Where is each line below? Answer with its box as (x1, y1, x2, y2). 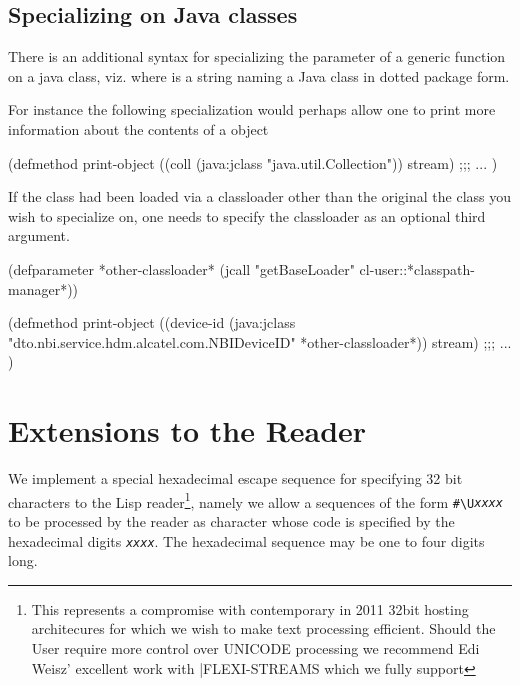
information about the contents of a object (8, 118, 269, 139)
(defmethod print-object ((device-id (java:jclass (8, 312, 296, 333)
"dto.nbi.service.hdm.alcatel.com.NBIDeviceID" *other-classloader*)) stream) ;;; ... (8, 331, 512, 352)
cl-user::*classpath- (359, 258, 475, 279)
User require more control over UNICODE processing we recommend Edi (31, 637, 480, 658)
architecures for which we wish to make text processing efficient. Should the (31, 618, 496, 639)
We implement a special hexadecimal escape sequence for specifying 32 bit (8, 468, 463, 489)
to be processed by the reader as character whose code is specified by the (8, 510, 455, 531)
